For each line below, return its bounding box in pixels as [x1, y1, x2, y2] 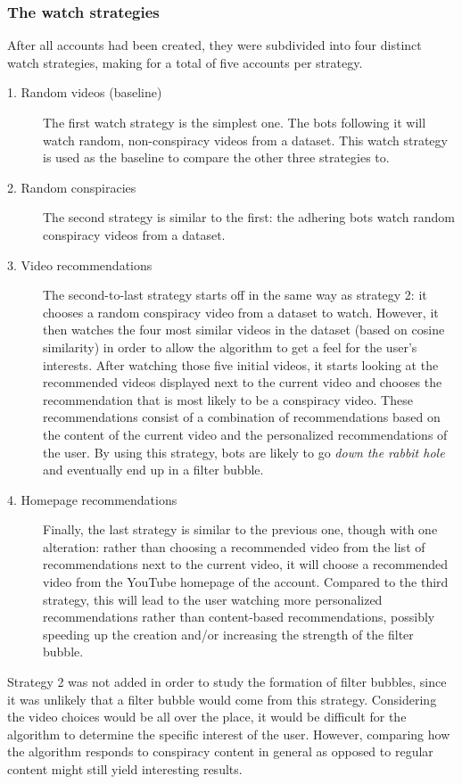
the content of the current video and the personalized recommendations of [43, 425, 448, 443]
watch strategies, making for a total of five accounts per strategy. [7, 53, 363, 71]
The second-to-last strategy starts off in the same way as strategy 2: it [43, 285, 427, 304]
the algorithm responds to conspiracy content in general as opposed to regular [7, 742, 433, 761]
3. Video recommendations [7, 255, 153, 274]
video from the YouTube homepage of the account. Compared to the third [43, 573, 449, 591]
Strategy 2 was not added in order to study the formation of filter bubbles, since [7, 673, 447, 691]
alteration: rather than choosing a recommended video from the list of [43, 537, 425, 556]
